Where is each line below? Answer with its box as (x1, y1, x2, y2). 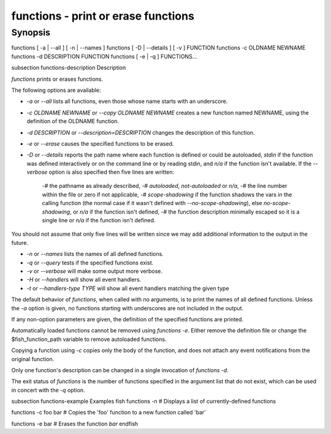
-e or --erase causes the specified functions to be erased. (26, 140, 174, 147)
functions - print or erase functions (11, 9, 194, 23)
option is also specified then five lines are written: (48, 168, 175, 176)
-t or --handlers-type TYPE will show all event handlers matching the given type (26, 285, 229, 292)
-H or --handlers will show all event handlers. (26, 276, 142, 283)
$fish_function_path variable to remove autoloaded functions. (11, 335, 167, 343)
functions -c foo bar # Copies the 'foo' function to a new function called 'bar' (11, 409, 207, 416)
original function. (11, 355, 55, 362)
